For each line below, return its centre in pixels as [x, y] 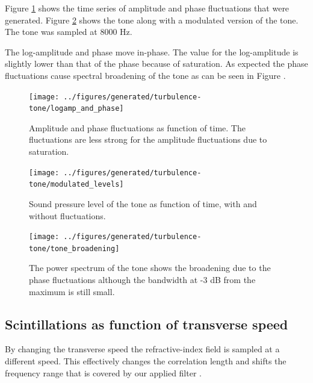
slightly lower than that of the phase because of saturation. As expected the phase [156, 64]
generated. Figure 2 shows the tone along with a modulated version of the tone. [152, 20]
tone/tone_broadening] [74, 248]
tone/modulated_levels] [76, 185]
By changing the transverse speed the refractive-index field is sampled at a [142, 349]
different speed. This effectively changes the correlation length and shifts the [146, 361]
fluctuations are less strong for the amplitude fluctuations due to [148, 139]
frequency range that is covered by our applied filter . [103, 372]
